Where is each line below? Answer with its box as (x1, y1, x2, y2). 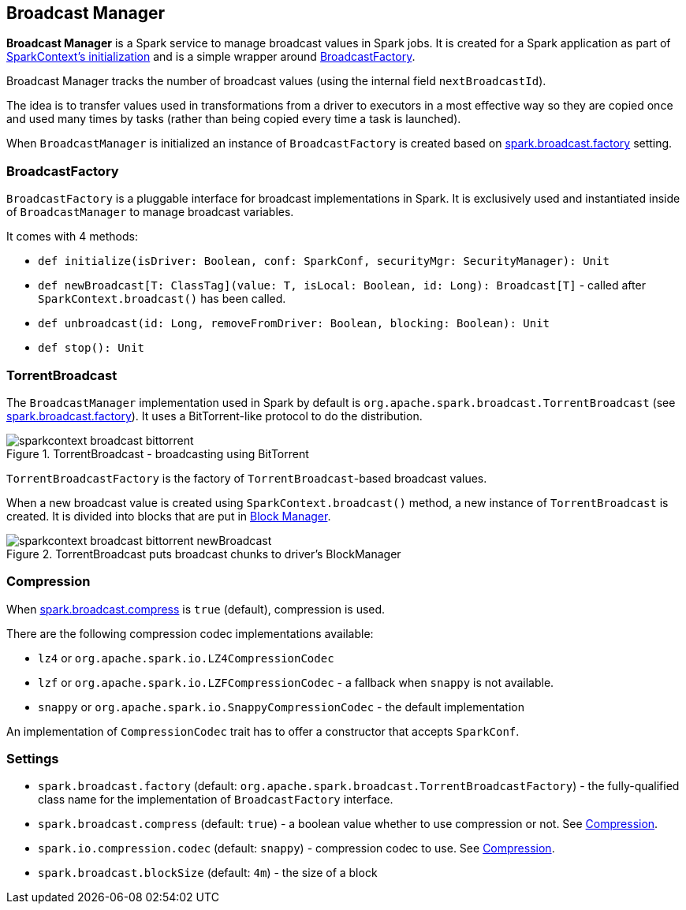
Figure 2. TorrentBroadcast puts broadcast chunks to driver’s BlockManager (6, 546, 401, 561)
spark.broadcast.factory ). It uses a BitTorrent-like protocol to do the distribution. (6, 408, 423, 423)
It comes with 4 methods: (6, 229, 138, 244)
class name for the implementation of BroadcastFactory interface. (38, 793, 393, 807)
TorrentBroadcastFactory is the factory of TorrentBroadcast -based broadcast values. (6, 471, 487, 485)
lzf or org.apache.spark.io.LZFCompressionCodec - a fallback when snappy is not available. (38, 675, 554, 689)
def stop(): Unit (38, 341, 144, 355)
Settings (6, 751, 59, 767)
